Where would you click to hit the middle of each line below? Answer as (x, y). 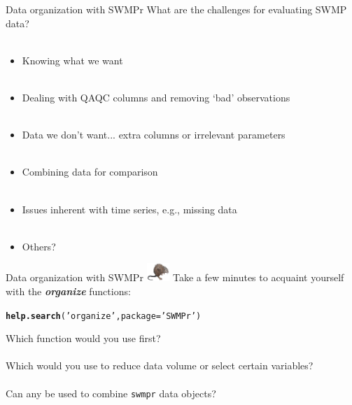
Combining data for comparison (90, 172)
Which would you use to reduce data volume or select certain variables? (160, 365)
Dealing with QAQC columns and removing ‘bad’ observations (156, 97)
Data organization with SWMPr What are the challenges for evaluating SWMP (176, 9)
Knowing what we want (72, 60)
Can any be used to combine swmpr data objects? (111, 393)
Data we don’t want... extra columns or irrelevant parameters (154, 135)
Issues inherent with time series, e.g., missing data (129, 209)
